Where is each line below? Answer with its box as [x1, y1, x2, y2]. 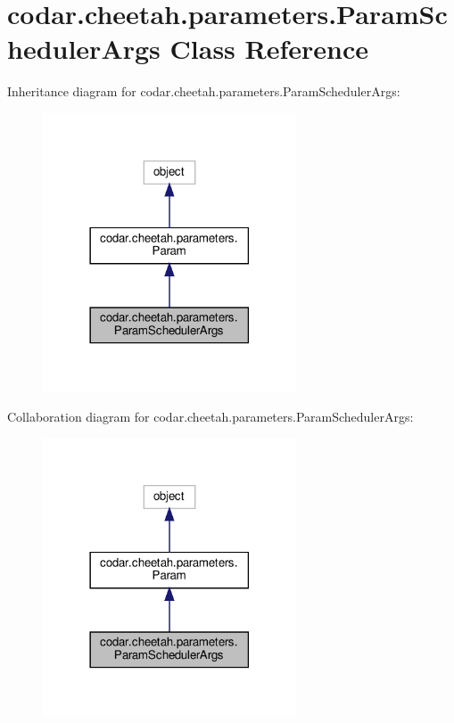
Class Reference [169, 30, 369, 67]
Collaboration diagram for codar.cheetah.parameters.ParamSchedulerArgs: [7, 407, 414, 425]
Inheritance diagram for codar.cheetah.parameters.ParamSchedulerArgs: [7, 82, 400, 101]
